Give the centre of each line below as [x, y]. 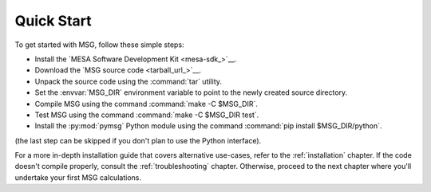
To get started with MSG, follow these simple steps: [99, 45]
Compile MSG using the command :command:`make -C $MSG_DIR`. [146, 104]
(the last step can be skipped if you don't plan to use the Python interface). [138, 140]
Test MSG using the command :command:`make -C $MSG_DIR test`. [147, 115]
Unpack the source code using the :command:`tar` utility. [129, 81]
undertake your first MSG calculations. [78, 177]
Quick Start [53, 21]
